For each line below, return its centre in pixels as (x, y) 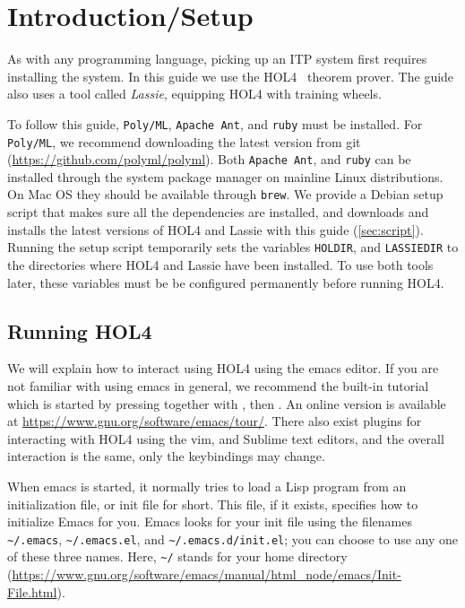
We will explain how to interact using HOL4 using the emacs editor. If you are (223, 368)
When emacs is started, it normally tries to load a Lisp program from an (207, 486)
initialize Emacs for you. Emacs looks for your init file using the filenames (210, 521)
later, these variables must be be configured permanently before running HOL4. (226, 282)
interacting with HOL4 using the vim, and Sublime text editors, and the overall (226, 438)
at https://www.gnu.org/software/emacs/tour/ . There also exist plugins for (215, 421)
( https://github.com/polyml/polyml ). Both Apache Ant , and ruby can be (209, 159)
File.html (32, 591)
